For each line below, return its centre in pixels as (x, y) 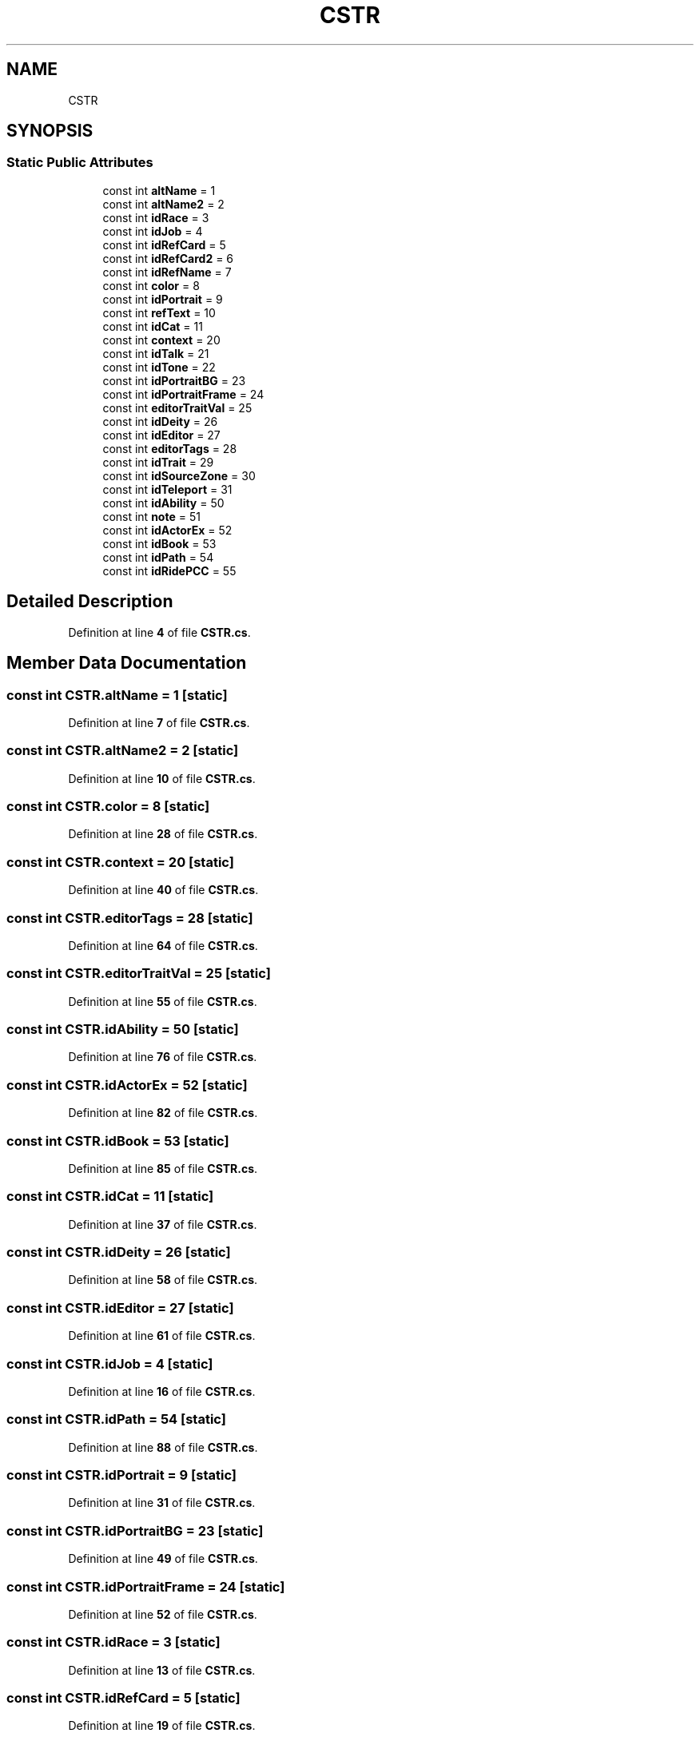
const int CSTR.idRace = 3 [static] (113, 1642)
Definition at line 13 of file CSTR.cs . (162, 1670)
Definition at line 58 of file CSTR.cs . (163, 1280)
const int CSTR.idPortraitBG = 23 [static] (135, 1530)
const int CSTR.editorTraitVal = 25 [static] (139, 974)
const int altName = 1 (159, 190)
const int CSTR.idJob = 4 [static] (110, 1363)
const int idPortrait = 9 (163, 299)
